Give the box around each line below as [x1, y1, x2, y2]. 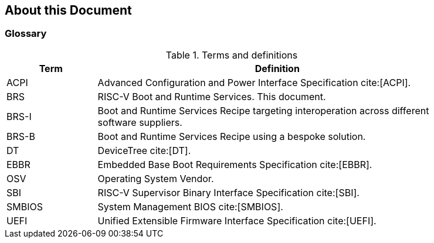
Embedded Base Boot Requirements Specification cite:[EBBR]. [97, 158, 372, 170]
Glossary [5, 28, 47, 40]
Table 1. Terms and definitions [165, 49, 298, 61]
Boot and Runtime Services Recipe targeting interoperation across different [97, 104, 429, 117]
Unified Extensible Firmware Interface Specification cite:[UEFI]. [97, 214, 377, 227]
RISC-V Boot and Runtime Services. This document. [97, 90, 326, 102]
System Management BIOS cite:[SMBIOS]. [97, 200, 283, 213]
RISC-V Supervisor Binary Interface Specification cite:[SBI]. [97, 186, 360, 198]
